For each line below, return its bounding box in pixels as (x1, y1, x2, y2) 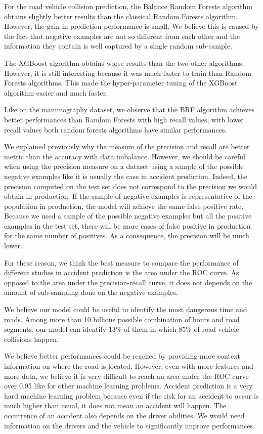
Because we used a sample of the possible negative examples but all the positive (4, 210, 252, 221)
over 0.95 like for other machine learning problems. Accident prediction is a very (4, 380, 253, 391)
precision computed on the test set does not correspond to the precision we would (4, 181, 257, 191)
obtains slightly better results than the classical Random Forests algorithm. (4, 11, 238, 21)
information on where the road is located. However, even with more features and (4, 361, 253, 371)
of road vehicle (194, 324, 239, 334)
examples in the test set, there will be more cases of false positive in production (4, 220, 251, 231)
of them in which (124, 324, 177, 334)
